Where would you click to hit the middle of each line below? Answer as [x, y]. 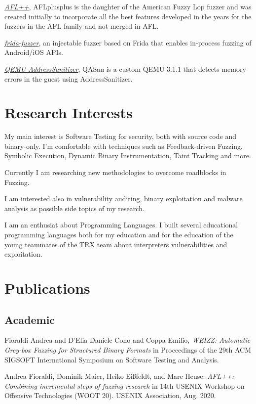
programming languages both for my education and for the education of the [119, 235]
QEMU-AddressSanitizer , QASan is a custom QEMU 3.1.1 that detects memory [125, 68]
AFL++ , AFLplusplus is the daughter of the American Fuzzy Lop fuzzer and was [128, 6]
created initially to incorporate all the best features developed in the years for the [128, 16]
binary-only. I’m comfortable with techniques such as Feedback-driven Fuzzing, [124, 146]
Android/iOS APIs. [34, 52]
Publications [47, 288]
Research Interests [69, 112]
